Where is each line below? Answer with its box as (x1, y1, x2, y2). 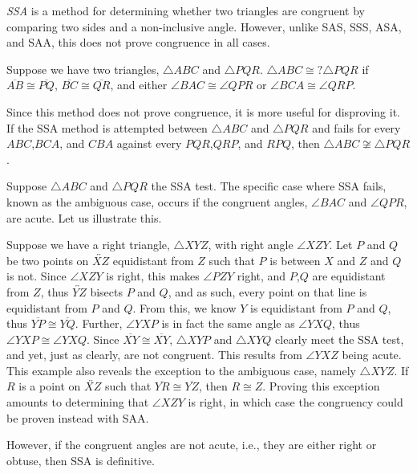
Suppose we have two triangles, (6, 60, 160, 77)
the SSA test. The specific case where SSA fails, (151, 178, 387, 194)
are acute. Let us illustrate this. (6, 209, 162, 226)
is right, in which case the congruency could (188, 394, 403, 411)
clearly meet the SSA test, (275, 330, 404, 347)
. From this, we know (132, 299, 237, 316)
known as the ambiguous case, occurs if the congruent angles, (6, 193, 308, 210)
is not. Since (6, 268, 67, 284)
